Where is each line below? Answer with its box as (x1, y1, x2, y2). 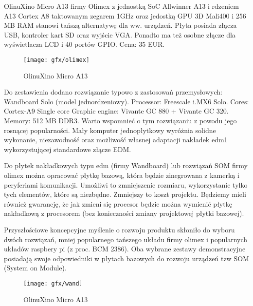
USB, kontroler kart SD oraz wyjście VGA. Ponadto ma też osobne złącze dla (4, 29, 235, 39)
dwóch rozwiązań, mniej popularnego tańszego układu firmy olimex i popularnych (4, 234, 248, 244)
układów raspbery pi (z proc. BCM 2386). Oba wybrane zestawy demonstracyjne (4, 244, 246, 254)
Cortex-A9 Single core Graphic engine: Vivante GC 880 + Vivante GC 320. (4, 106, 229, 116)
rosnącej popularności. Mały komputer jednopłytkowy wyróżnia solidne (4, 125, 216, 135)
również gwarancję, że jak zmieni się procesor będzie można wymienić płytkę (4, 198, 232, 209)
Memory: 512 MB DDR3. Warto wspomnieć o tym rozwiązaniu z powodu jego (4, 115, 237, 125)
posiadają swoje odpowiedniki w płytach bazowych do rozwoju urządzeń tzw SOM (4, 253, 249, 263)
